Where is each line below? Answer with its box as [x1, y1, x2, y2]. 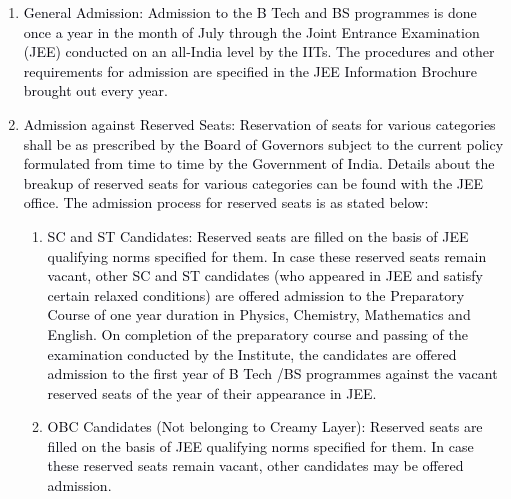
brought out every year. [23, 80, 168, 101]
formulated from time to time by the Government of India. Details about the [23, 153, 495, 174]
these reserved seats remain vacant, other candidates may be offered [47, 455, 464, 476]
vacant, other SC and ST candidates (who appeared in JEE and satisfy [47, 265, 483, 286]
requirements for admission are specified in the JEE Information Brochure [23, 60, 478, 81]
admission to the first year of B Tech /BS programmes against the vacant [47, 363, 498, 384]
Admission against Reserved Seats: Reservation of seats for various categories [23, 113, 496, 134]
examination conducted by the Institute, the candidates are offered [47, 343, 457, 364]
